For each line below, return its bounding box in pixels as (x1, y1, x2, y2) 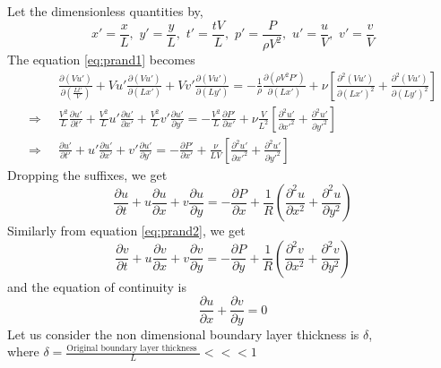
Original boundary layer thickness (66, 343, 197, 353)
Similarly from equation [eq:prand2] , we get (7, 221, 246, 240)
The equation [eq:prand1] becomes (7, 50, 195, 68)
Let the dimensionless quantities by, (7, 2, 203, 20)
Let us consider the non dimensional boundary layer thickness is (7, 324, 359, 343)
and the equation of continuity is (7, 277, 186, 295)
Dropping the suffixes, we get (7, 165, 168, 184)
